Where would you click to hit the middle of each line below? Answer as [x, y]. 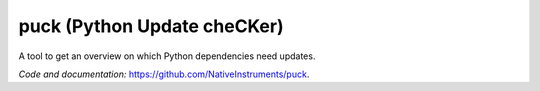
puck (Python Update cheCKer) [151, 26]
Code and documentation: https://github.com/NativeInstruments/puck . [164, 74]
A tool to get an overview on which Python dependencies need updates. [167, 56]
